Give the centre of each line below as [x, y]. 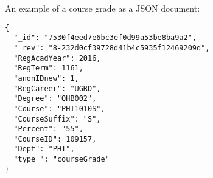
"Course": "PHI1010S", [59, 108]
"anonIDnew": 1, [46, 78]
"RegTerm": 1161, [48, 68]
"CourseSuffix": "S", [57, 119]
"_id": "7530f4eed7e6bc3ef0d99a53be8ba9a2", [105, 38]
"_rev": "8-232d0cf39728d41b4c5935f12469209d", [112, 48]
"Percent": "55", [48, 129]
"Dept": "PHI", [44, 149]
